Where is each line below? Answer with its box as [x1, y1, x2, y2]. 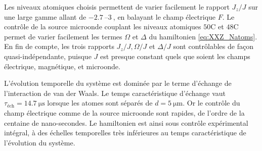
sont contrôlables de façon [173, 41, 253, 52]
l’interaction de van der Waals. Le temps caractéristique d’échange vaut [4, 87, 226, 98]
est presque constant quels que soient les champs [100, 51, 250, 61]
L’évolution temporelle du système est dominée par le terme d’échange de [4, 78, 232, 88]
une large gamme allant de [4, 11, 86, 22]
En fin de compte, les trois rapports [4, 41, 114, 52]
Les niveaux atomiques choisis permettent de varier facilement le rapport [4, 2, 230, 12]
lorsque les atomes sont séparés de [47, 97, 153, 108]
